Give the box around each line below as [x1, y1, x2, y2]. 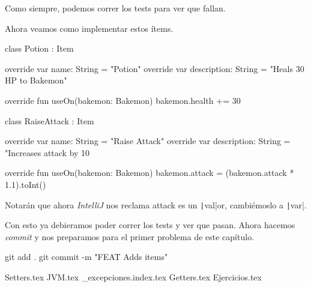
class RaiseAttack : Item [5, 114, 94, 127]
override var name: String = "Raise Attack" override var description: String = [5, 134, 291, 147]
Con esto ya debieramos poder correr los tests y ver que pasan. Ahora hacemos [5, 219, 295, 231]
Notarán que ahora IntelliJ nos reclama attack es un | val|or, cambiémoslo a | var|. [5, 198, 307, 211]
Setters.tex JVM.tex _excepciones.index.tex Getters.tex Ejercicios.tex [5, 270, 262, 283]
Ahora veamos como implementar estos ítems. [5, 22, 174, 34]
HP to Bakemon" [5, 74, 67, 86]
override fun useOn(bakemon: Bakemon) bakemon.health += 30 [5, 94, 241, 106]
